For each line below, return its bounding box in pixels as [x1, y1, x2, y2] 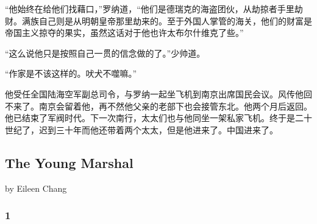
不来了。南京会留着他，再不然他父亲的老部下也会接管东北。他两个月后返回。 [5, 99, 312, 112]
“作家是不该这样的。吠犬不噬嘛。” [5, 67, 137, 80]
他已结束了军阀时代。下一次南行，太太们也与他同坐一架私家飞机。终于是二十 [5, 111, 312, 124]
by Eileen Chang [5, 181, 67, 194]
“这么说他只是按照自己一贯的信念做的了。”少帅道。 [5, 46, 205, 59]
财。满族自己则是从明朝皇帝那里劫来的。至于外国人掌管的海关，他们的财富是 [5, 14, 312, 27]
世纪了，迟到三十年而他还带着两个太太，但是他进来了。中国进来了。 [5, 123, 278, 136]
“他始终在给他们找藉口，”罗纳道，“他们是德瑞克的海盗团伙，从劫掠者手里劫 [5, 2, 303, 15]
